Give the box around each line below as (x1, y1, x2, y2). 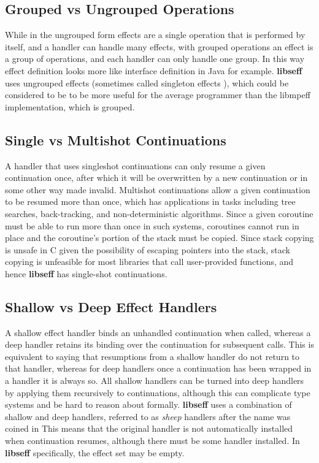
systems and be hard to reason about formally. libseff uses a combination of (5, 398, 292, 411)
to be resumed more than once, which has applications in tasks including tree (5, 195, 296, 208)
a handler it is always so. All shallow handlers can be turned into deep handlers (5, 374, 304, 387)
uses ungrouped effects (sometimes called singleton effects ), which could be (5, 76, 289, 89)
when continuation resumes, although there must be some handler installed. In (5, 434, 300, 447)
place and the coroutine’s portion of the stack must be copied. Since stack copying (5, 231, 314, 244)
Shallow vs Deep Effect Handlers (5, 297, 217, 316)
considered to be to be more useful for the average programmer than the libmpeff (5, 88, 310, 101)
